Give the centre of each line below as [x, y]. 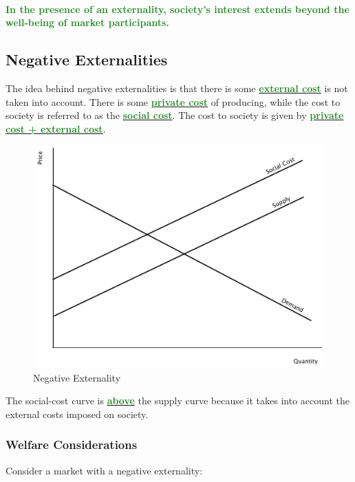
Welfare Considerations [72, 445]
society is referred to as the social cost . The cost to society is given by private [175, 115]
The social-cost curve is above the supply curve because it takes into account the [178, 401]
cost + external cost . [56, 128]
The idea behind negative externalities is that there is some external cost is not [177, 88]
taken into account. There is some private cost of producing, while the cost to [173, 101]
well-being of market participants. [87, 22]
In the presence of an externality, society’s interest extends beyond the [177, 9]
